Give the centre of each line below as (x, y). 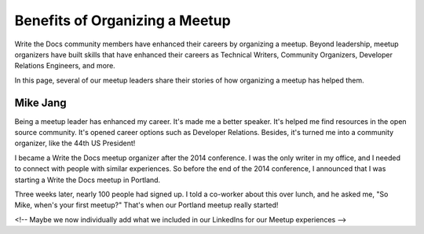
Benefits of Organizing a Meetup (122, 20)
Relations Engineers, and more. (65, 66)
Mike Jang (40, 102)
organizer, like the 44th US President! (75, 143)
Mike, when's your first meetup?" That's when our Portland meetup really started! (146, 205)
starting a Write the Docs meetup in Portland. (88, 180)
